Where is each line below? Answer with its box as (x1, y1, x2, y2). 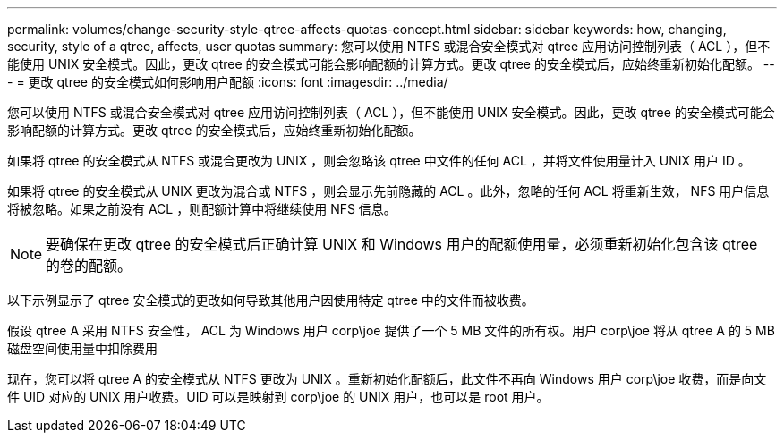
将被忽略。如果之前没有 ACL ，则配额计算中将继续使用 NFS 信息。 (7, 201, 396, 216)
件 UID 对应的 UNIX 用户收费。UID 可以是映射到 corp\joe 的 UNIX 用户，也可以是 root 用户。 (7, 389, 550, 404)
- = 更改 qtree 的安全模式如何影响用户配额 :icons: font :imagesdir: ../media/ (7, 74, 448, 89)
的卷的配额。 (46, 257, 132, 275)
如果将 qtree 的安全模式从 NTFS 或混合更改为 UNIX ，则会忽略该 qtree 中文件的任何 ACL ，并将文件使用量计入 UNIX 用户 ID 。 (7, 153, 751, 168)
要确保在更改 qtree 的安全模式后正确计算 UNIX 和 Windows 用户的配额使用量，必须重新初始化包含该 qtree (46, 235, 758, 253)
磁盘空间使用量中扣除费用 (7, 341, 158, 356)
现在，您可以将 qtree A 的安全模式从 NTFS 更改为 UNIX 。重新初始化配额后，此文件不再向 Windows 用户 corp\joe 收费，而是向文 (7, 371, 767, 386)
